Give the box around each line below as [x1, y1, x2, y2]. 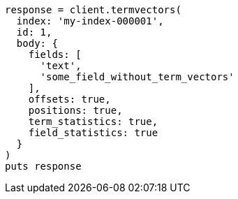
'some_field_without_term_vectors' [40, 71, 235, 82]
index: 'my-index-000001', [16, 15, 164, 27]
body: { [16, 38, 58, 49]
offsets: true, [28, 94, 111, 105]
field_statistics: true [28, 127, 158, 138]
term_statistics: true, [28, 116, 158, 127]
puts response [5, 161, 82, 172]
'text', [40, 60, 82, 71]
